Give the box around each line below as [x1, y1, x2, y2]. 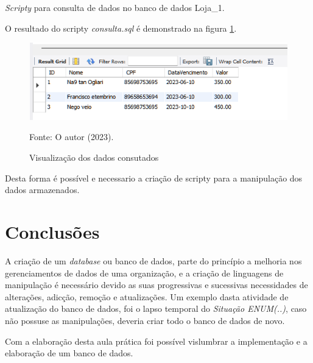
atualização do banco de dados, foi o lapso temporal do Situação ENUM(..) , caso [5, 302, 307, 315]
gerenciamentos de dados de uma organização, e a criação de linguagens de [5, 266, 284, 279]
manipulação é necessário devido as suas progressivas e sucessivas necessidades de [5, 278, 308, 291]
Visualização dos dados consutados [29, 151, 159, 164]
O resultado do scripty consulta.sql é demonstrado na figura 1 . [5, 21, 237, 34]
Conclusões [5, 219, 100, 244]
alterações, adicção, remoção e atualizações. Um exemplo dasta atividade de [5, 290, 289, 303]
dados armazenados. [5, 183, 80, 196]
